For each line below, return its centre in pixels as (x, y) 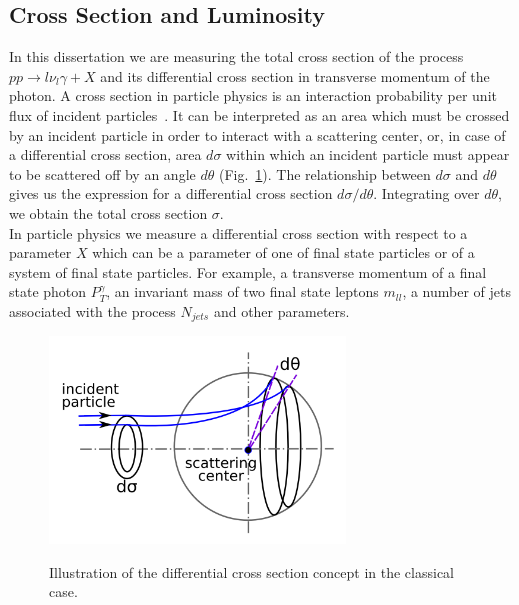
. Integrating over (426, 193)
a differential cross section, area (105, 154)
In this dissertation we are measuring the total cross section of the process (236, 56)
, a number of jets (457, 291)
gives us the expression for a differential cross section (171, 193)
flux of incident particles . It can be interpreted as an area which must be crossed (259, 114)
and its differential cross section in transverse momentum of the (295, 75)
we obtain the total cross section (108, 212)
